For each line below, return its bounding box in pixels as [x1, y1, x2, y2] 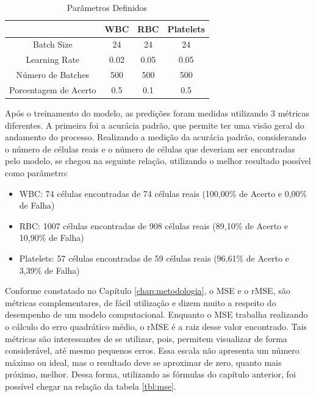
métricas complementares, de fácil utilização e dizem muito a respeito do [5, 296, 276, 309]
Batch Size [32, 38, 73, 51]
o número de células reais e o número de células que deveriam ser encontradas [5, 142, 295, 155]
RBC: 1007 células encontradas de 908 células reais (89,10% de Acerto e [19, 219, 288, 232]
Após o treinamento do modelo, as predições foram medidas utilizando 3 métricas [5, 107, 310, 120]
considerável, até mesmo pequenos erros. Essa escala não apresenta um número [5, 344, 300, 357]
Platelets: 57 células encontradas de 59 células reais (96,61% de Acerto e [19, 252, 289, 264]
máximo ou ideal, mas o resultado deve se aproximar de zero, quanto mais [5, 356, 282, 368]
